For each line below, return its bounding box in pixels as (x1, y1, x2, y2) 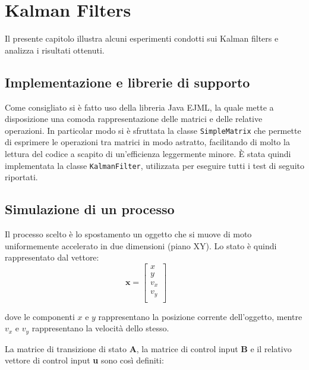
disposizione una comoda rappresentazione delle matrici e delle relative (5, 112, 263, 125)
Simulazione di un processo (5, 200, 175, 218)
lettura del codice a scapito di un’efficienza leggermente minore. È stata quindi (5, 147, 291, 159)
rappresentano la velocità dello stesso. (31, 322, 169, 334)
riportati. (5, 171, 38, 183)
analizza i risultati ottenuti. (5, 43, 105, 56)
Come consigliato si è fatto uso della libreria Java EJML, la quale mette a (5, 101, 274, 113)
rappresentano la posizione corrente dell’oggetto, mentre (98, 310, 302, 322)
